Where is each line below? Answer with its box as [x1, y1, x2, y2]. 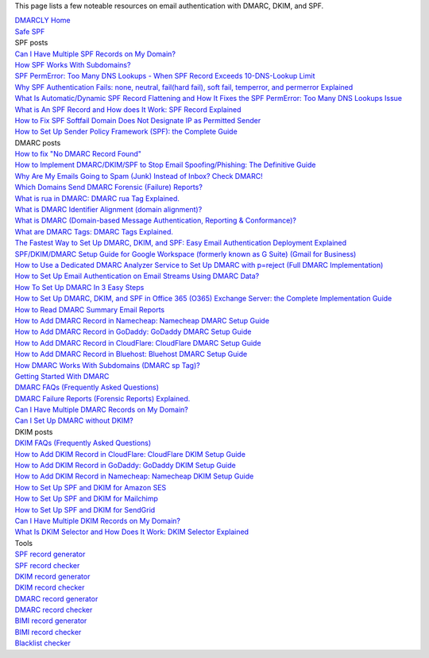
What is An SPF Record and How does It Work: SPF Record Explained [14, 104, 242, 114]
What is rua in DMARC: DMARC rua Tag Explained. [14, 193, 180, 203]
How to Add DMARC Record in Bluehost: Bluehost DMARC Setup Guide [14, 350, 248, 359]
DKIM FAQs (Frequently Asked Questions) [14, 438, 152, 448]
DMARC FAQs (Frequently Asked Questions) [14, 382, 159, 393]
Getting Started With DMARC [14, 371, 110, 381]
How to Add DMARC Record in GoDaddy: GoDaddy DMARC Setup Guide [14, 327, 252, 337]
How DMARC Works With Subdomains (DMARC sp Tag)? [14, 360, 200, 370]
